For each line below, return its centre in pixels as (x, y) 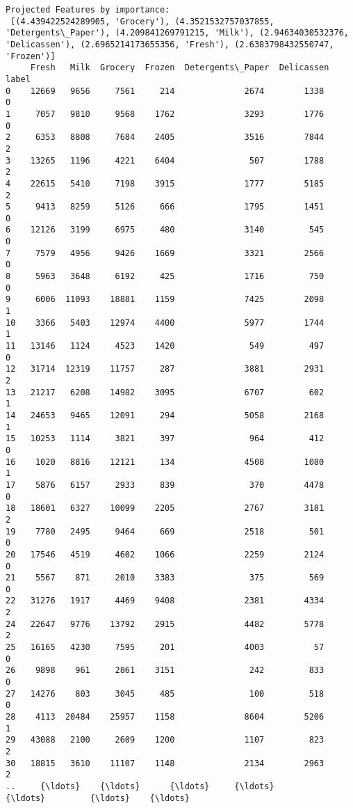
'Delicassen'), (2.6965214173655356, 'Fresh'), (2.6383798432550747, (170, 44)
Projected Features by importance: (88, 10)
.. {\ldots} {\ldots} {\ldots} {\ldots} (140, 786)
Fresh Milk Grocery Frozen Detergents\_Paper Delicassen (180, 68)
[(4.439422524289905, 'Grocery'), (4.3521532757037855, (142, 21)
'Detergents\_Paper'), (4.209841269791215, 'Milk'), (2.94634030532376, (177, 33)
